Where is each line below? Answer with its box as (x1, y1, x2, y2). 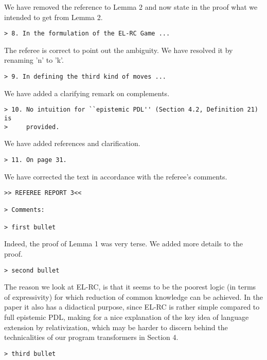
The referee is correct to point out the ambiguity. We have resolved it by (4, 44, 233, 55)
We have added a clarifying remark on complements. (4, 87, 170, 98)
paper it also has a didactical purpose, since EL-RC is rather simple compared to (4, 301, 260, 312)
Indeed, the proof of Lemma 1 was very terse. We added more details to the (4, 238, 243, 249)
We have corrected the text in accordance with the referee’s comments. (4, 171, 227, 182)
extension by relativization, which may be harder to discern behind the (4, 321, 228, 332)
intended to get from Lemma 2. (4, 11, 103, 22)
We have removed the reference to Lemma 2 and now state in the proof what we (4, 2, 258, 12)
